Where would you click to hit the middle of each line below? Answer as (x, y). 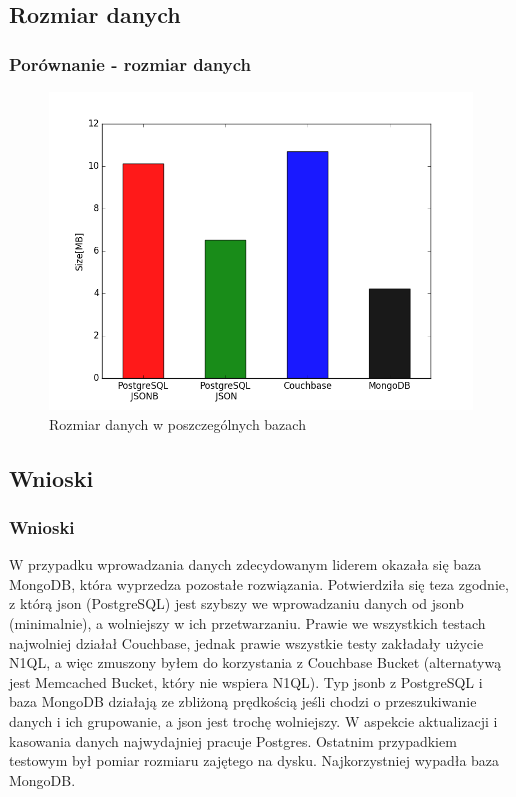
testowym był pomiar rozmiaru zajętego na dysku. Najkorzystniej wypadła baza (254, 760)
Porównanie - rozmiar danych (130, 63)
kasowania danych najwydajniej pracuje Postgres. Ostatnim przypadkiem (233, 740)
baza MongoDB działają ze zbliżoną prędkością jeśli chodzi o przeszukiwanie (243, 701)
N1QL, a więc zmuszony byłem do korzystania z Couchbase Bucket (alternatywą (255, 662)
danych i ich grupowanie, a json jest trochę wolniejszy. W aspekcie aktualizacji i (253, 720)
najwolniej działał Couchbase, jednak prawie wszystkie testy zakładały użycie (246, 642)
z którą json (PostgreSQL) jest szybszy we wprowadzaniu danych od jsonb (236, 603)
